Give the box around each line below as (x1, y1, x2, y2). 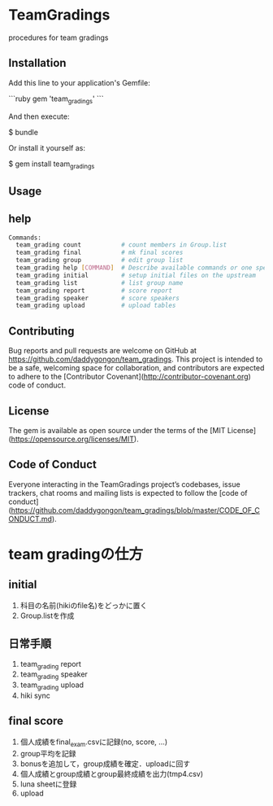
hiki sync (19, 690, 51, 700)
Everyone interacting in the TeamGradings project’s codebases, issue (8, 479, 241, 489)
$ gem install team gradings (8, 159, 95, 170)
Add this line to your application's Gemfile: (8, 77, 150, 87)
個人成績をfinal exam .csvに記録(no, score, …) (19, 737, 168, 748)
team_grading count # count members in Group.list (15, 241, 227, 249)
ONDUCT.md (8, 514, 53, 523)
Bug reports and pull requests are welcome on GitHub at (8, 346, 197, 356)
